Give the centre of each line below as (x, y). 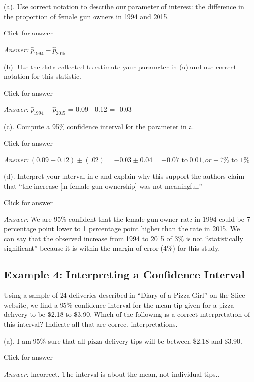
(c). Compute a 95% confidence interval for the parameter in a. (99, 126)
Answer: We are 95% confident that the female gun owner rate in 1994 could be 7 (127, 219)
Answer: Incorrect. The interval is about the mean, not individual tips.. (112, 373)
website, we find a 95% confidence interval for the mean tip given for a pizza (119, 304)
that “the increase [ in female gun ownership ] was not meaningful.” (103, 186)
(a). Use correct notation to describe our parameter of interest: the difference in (124, 6)
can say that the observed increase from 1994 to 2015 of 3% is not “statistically (124, 238)
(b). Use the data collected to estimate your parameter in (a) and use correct (120, 66)
